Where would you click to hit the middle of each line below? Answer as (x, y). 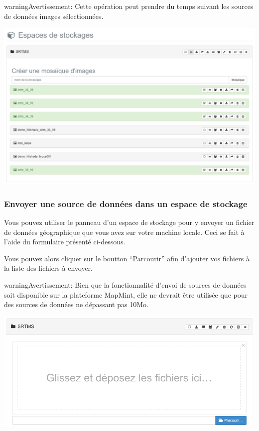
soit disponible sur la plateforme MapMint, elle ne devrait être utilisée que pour (126, 294)
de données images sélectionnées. (54, 16)
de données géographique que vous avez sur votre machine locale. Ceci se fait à (124, 232)
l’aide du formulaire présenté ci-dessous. (65, 242)
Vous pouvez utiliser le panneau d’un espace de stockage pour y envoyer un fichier (129, 222)
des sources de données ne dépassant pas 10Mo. (76, 304)
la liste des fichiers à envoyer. (48, 268)
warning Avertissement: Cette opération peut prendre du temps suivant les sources (129, 6)
